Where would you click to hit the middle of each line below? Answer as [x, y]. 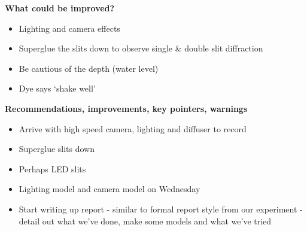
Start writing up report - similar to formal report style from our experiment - [161, 209]
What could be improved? [60, 8]
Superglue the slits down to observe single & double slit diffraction [141, 48]
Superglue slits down [57, 149]
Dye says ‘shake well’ [57, 88]
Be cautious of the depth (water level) [89, 68]
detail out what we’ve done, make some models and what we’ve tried [145, 221]
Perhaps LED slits [52, 168]
